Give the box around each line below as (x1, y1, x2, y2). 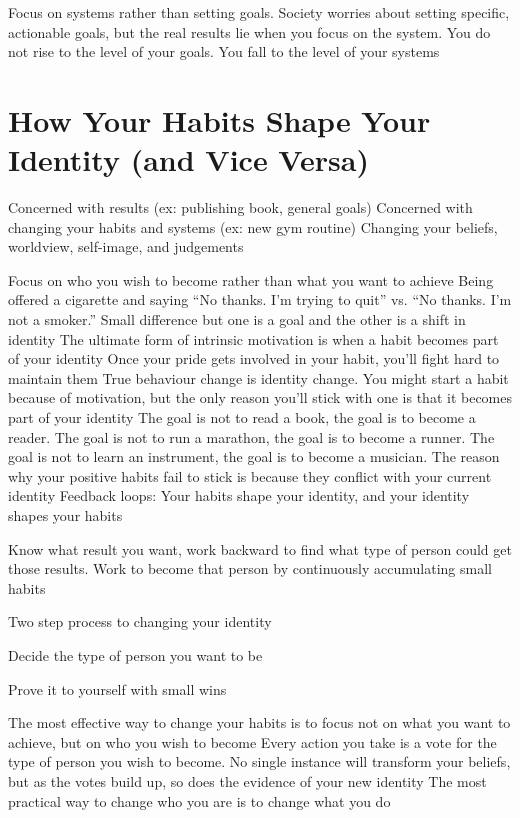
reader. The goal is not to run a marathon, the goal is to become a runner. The (8, 426, 495, 447)
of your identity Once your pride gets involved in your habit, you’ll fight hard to (8, 348, 500, 369)
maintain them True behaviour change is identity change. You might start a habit (8, 367, 509, 388)
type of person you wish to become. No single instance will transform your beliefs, (8, 751, 511, 772)
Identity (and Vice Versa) (8, 139, 369, 180)
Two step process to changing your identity (8, 611, 272, 632)
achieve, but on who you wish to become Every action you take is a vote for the (8, 731, 497, 752)
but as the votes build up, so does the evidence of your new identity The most (8, 770, 487, 791)
